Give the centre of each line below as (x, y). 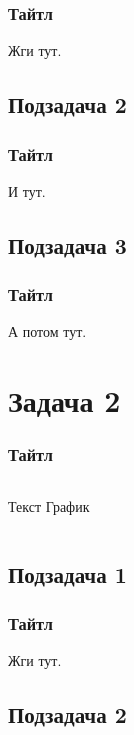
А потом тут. (47, 331)
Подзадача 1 (67, 573)
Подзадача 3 (67, 244)
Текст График (49, 505)
